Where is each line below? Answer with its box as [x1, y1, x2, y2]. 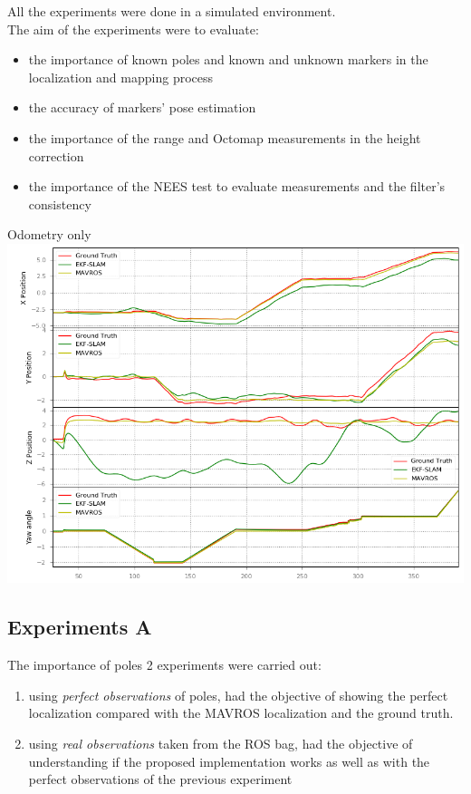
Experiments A [7, 613, 152, 641]
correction [28, 146, 84, 165]
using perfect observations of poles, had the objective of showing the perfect [28, 685, 448, 704]
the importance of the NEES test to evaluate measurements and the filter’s [28, 177, 446, 196]
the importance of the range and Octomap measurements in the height [28, 128, 421, 147]
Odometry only [7, 225, 91, 244]
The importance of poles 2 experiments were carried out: [7, 655, 322, 674]
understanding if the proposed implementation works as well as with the [28, 751, 430, 770]
